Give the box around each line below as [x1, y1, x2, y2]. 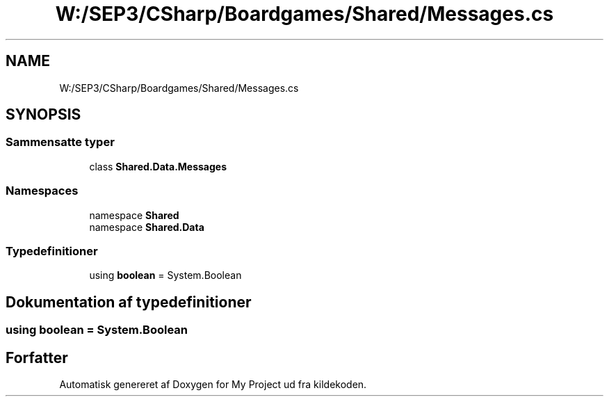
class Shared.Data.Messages [89, 160, 227, 172]
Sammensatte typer [6, 135, 115, 150]
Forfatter [6, 348, 68, 367]
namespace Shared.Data [89, 220, 204, 233]
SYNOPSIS [6, 106, 81, 124]
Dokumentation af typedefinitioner [6, 293, 252, 311]
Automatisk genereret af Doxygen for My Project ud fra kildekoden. [59, 378, 367, 390]
